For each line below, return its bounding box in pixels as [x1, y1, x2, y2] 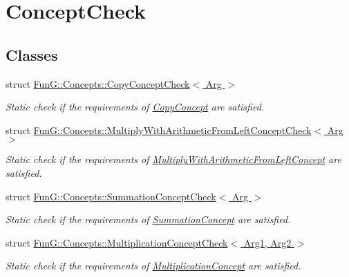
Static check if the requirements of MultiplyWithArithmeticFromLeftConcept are [6, 152, 341, 166]
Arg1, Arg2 [243, 235, 292, 249]
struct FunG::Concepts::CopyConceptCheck [6, 76, 190, 90]
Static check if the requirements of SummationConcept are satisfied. [6, 212, 291, 227]
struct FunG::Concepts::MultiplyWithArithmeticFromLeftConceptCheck [6, 122, 312, 137]
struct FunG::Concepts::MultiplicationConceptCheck [6, 235, 228, 249]
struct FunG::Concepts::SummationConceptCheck [6, 189, 216, 203]
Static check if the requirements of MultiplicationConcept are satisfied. [6, 258, 301, 273]
